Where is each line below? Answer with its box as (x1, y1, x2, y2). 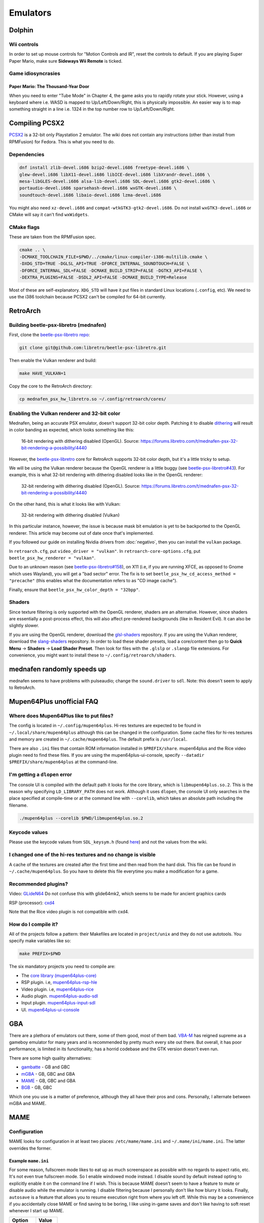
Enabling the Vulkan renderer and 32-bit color (9, 410, 121, 417)
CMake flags (9, 224, 40, 230)
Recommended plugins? (9, 881, 68, 887)
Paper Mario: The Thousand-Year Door (9, 84, 90, 90)
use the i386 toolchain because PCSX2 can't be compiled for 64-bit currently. (9, 294, 166, 300)
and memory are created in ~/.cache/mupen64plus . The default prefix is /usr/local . (9, 736, 188, 742)
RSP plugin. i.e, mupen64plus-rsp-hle (21, 979, 97, 985)
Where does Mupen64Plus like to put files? (9, 712, 113, 719)
